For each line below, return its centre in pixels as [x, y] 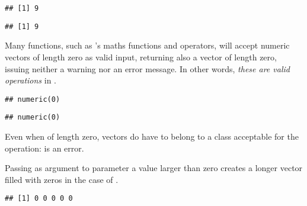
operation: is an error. [44, 148]
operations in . [31, 80]
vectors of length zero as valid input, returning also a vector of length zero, [141, 57]
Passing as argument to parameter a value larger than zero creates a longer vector [154, 168]
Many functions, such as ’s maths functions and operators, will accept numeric [147, 45]
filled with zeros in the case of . [62, 179]
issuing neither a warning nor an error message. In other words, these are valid [147, 68]
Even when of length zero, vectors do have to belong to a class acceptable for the [152, 136]
